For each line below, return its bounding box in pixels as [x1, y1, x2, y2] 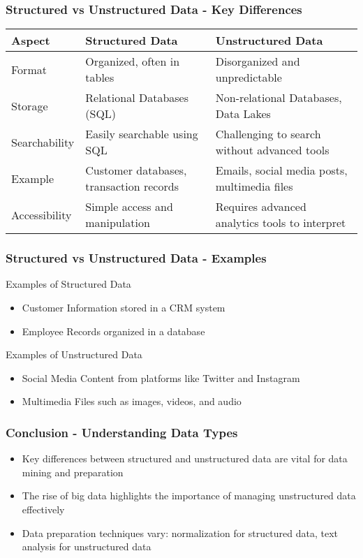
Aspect [11, 32, 50, 49]
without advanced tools [215, 142, 329, 159]
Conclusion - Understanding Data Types [6, 423, 238, 441]
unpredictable [215, 69, 282, 86]
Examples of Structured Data [6, 277, 131, 291]
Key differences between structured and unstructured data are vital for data [22, 451, 348, 466]
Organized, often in [85, 53, 180, 70]
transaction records [85, 178, 179, 195]
